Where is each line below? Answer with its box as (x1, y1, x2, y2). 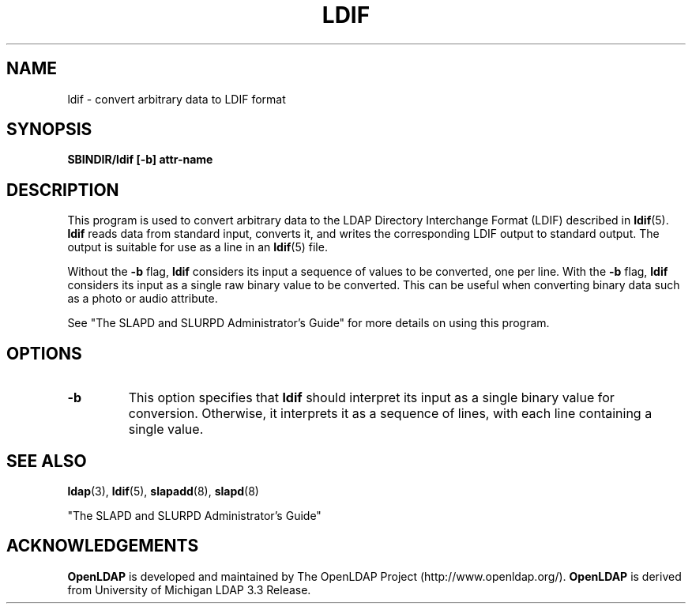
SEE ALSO (6, 450, 87, 471)
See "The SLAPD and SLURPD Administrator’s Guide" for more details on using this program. (67, 316, 550, 330)
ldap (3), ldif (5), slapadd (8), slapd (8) (67, 484, 259, 498)
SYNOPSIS (6, 119, 92, 140)
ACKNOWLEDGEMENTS (6, 536, 199, 556)
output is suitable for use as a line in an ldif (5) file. (67, 240, 328, 254)
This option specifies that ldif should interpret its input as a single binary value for (128, 390, 615, 406)
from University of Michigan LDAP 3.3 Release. (67, 582, 311, 597)
